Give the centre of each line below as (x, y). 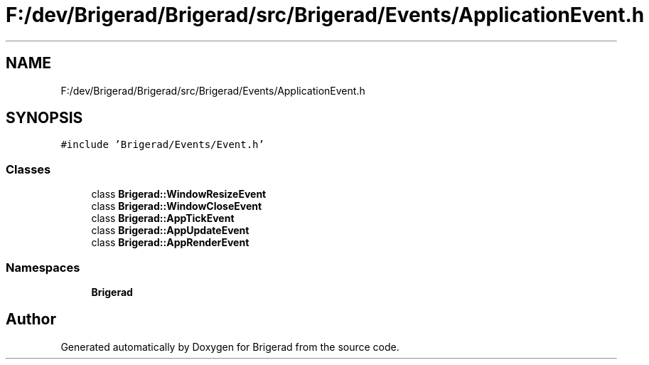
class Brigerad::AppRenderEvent (170, 243)
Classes (28, 169)
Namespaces (43, 267)
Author (31, 319)
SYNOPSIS (44, 118)
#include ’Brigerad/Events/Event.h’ (162, 145)
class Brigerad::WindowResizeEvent (179, 194)
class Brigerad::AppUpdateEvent (170, 231)
